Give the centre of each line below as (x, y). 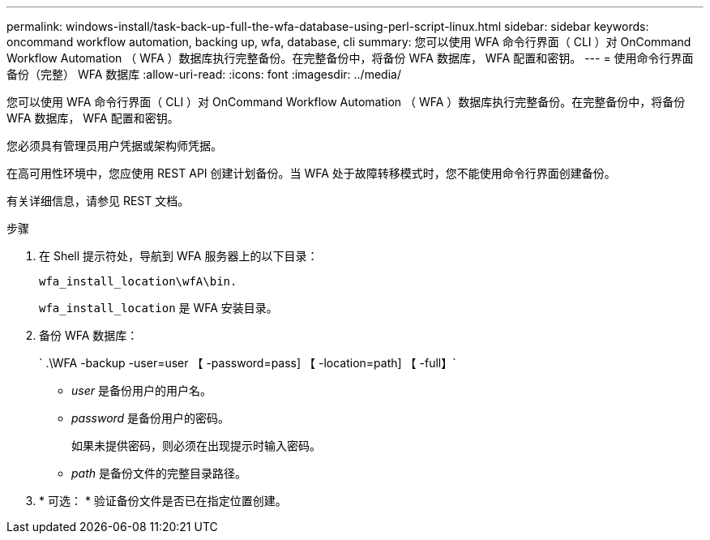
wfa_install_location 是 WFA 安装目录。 (158, 308)
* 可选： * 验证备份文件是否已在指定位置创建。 (163, 501)
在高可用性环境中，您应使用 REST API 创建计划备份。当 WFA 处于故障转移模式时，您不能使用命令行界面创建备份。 (311, 173)
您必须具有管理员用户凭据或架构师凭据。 (114, 146)
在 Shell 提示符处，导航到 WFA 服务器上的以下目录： (179, 256)
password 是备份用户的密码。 (151, 418)
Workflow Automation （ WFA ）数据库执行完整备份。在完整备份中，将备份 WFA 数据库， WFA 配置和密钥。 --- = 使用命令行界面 (350, 58)
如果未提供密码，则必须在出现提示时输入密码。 (196, 446)
